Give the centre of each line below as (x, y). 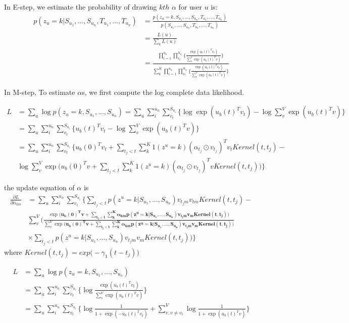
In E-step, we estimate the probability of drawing (81, 7)
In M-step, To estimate (40, 92)
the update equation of (39, 187)
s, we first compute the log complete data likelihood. (163, 92)
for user (190, 7)
